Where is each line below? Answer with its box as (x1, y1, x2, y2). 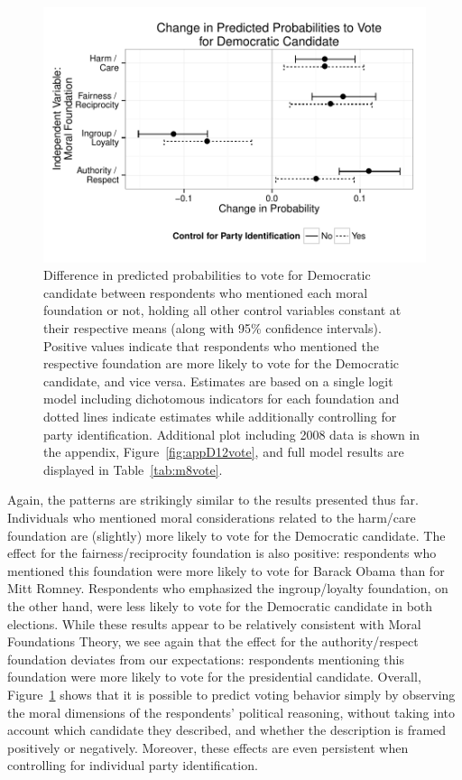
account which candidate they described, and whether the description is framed (7, 720, 447, 739)
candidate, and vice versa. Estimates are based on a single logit (43, 371, 393, 390)
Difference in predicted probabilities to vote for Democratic (43, 265, 371, 284)
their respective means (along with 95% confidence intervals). (43, 319, 382, 338)
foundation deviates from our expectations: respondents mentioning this (7, 649, 404, 668)
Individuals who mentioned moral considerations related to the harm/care (7, 507, 416, 526)
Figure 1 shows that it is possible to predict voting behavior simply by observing (7, 684, 456, 703)
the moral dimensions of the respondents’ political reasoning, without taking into (7, 702, 455, 721)
